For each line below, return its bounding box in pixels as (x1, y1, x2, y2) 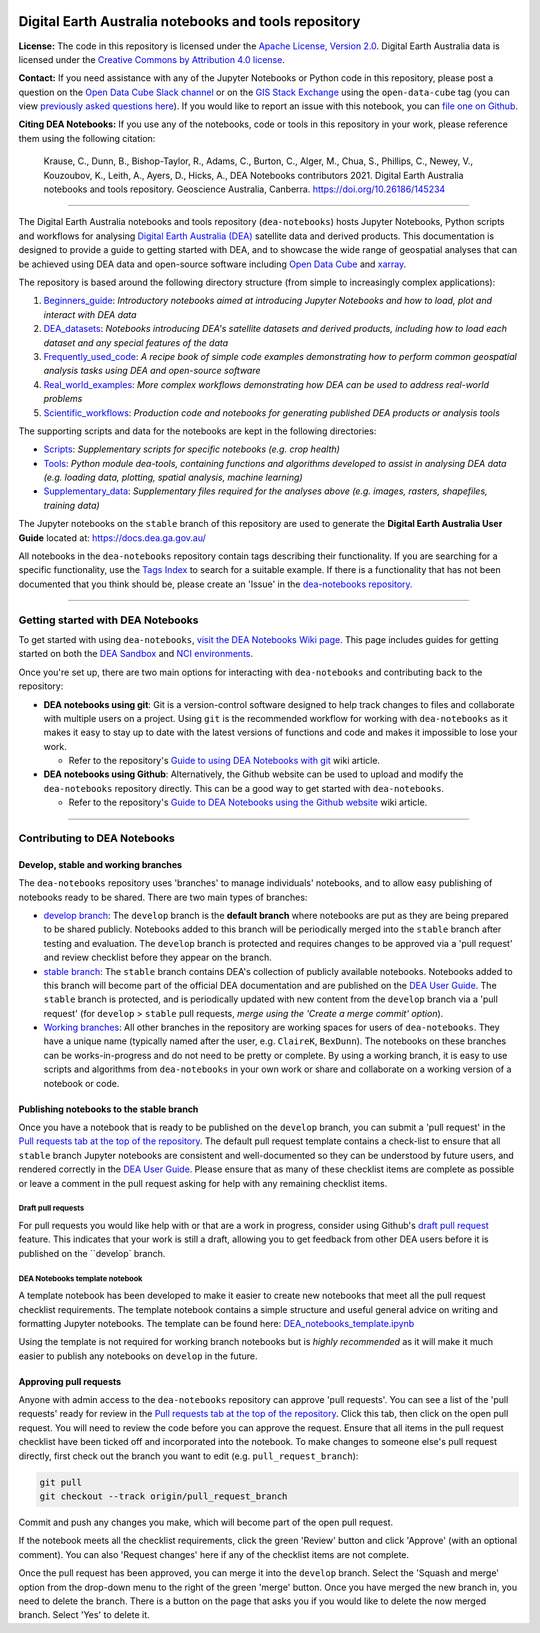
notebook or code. (43, 1077, 120, 1089)
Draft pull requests (18, 1203, 85, 1214)
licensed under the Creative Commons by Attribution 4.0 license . (18, 53, 285, 65)
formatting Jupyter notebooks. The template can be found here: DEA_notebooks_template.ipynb (18, 1317, 415, 1329)
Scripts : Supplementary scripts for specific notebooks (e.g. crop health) (43, 443, 340, 455)
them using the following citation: (18, 132, 156, 144)
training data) (43, 499, 100, 511)
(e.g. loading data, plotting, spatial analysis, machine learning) (43, 471, 304, 484)
